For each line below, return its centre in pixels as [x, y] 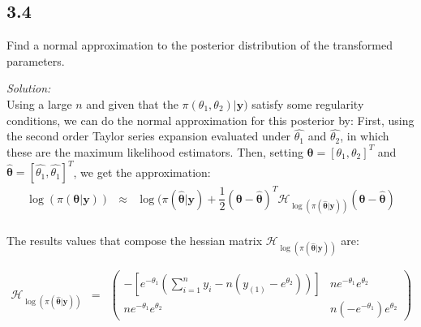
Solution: [29, 88]
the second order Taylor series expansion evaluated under [149, 136]
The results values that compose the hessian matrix [135, 240]
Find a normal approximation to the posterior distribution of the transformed [200, 45]
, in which [365, 136]
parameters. [36, 60]
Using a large [39, 103]
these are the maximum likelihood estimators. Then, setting [155, 151]
